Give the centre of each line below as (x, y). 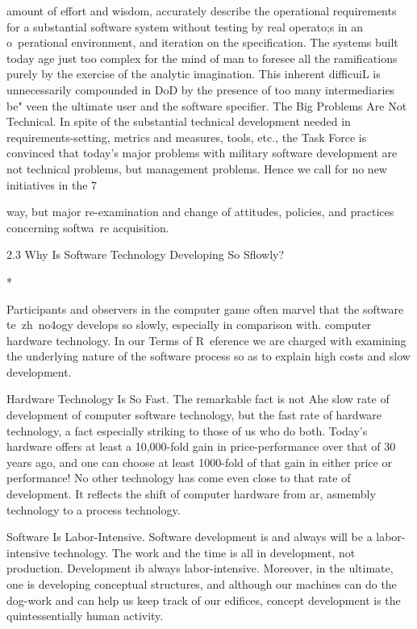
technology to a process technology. (94, 509)
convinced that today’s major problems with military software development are (202, 153)
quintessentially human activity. (85, 616)
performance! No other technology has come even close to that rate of (179, 478)
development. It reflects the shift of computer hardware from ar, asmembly (191, 494)
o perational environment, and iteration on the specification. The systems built (202, 42)
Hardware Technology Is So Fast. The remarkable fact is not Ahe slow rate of (198, 399)
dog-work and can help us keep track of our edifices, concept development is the (204, 600)
